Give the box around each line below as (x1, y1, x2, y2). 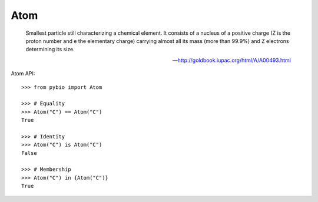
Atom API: (11, 70, 35, 77)
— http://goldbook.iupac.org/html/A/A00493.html (172, 57, 291, 64)
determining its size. (25, 46, 75, 53)
